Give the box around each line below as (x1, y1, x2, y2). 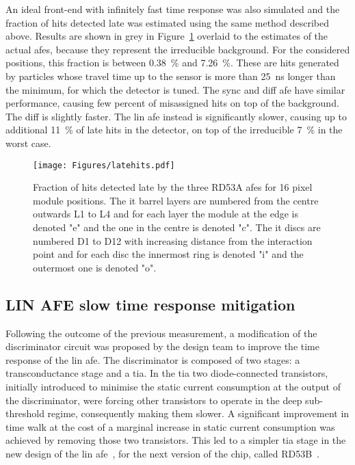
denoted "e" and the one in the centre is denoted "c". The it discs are (33, 220, 321, 234)
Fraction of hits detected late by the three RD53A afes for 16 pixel (33, 180, 313, 194)
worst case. (5, 135, 51, 150)
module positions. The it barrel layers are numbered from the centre (33, 193, 319, 207)
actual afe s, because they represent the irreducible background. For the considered (5, 42, 350, 56)
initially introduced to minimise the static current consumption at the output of (5, 379, 341, 393)
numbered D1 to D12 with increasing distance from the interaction (33, 233, 313, 248)
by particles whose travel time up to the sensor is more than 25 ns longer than (5, 68, 336, 83)
